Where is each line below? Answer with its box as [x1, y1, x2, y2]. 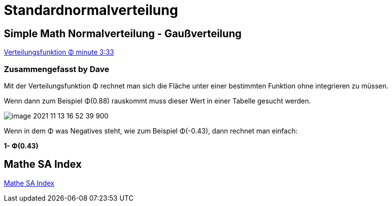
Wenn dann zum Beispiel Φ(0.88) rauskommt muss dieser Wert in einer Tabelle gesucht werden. [4, 96, 311, 105]
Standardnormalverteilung [4, 2, 178, 18]
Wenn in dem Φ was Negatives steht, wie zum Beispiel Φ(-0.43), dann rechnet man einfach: [4, 126, 298, 135]
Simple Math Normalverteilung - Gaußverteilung [4, 27, 241, 40]
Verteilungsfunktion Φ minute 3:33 [4, 48, 114, 57]
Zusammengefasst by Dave [4, 64, 109, 74]
